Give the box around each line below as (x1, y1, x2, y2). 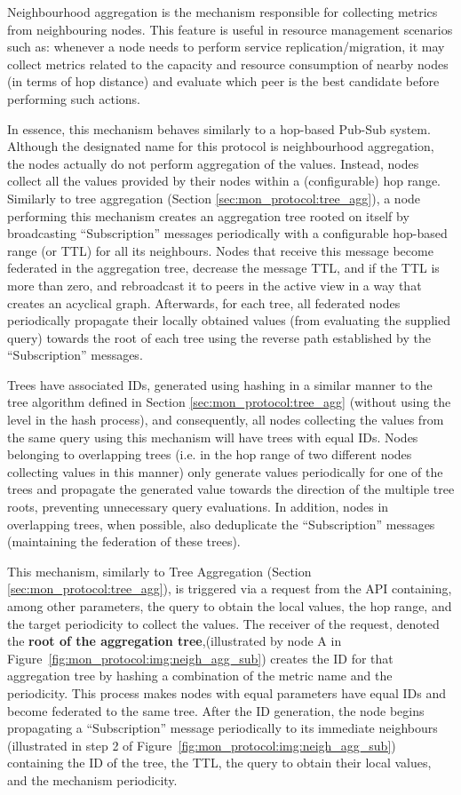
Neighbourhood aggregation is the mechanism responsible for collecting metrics (7, 3, 438, 20)
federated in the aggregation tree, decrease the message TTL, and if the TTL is (7, 258, 440, 277)
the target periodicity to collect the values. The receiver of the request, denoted (7, 614, 440, 632)
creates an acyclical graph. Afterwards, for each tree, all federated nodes (7, 293, 401, 312)
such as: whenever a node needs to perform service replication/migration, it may (7, 37, 445, 56)
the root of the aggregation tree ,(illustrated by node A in (7, 632, 342, 650)
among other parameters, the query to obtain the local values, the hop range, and (7, 597, 452, 615)
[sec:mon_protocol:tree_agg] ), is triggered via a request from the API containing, (7, 579, 452, 598)
